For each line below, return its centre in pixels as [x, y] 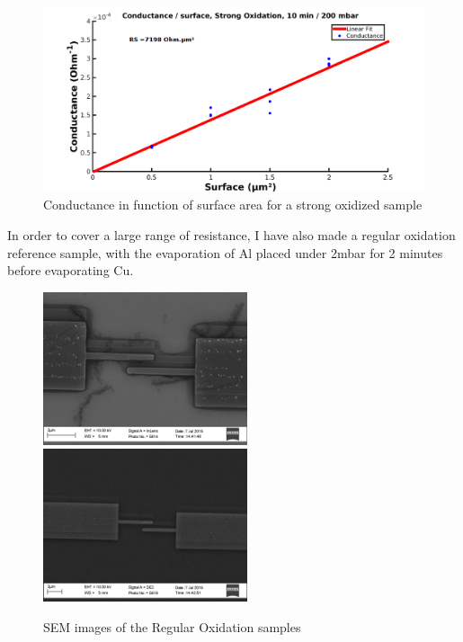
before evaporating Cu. [71, 270]
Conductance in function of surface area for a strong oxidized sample [233, 205]
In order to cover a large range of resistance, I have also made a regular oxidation [231, 234]
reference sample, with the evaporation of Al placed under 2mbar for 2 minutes [225, 252]
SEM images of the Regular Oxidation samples [172, 627]
